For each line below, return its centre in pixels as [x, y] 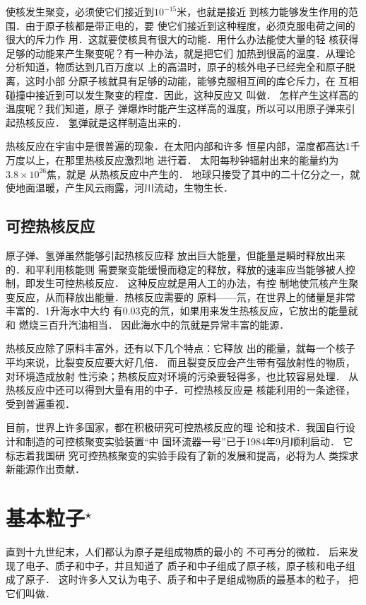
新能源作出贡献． [45, 469]
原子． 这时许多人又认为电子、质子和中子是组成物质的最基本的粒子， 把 [192, 579]
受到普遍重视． [40, 403]
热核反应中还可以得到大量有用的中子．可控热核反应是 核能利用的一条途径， [181, 390]
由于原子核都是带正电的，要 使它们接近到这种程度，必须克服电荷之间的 [190, 25]
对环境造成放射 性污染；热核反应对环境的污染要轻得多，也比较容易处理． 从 [182, 376]
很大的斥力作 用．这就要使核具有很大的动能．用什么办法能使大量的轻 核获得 [182, 39]
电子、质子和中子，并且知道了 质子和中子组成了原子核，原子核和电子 [185, 565]
